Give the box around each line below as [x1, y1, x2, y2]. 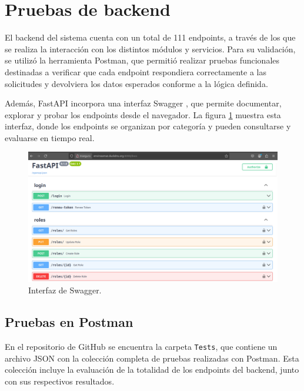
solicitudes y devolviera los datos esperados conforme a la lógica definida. [5, 77, 268, 89]
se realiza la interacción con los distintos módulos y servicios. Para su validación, [5, 42, 296, 55]
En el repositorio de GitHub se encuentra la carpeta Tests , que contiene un [5, 340, 278, 352]
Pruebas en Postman [5, 313, 133, 331]
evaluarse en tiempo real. [5, 131, 95, 143]
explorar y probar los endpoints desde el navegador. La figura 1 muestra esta [5, 108, 281, 121]
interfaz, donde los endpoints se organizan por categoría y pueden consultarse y [5, 120, 291, 132]
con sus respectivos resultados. [5, 375, 115, 387]
